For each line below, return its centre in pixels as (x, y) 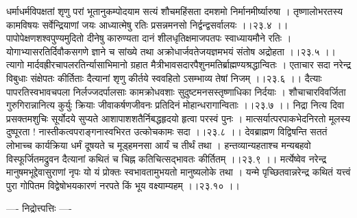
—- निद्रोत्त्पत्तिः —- (39, 208)
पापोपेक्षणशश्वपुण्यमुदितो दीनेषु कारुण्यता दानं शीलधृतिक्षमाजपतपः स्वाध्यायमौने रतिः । (149, 38)
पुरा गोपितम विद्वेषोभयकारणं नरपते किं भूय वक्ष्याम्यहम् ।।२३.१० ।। (123, 185)
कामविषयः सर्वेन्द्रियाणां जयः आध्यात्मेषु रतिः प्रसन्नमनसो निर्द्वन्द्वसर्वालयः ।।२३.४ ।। (147, 24)
